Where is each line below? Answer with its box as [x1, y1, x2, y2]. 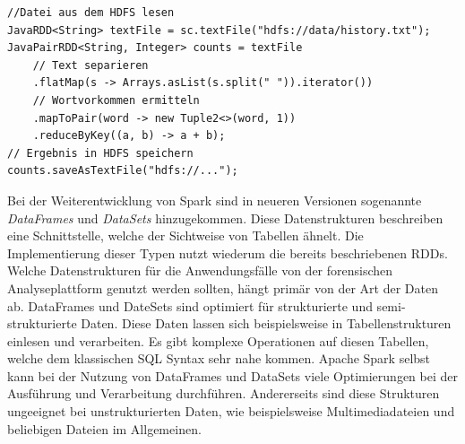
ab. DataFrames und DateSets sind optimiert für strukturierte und [7, 296, 373, 315]
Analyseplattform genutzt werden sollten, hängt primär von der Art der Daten [7, 278, 438, 297]
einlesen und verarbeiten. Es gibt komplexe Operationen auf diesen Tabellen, [7, 331, 429, 350]
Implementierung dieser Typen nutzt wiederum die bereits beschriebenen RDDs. [7, 243, 448, 262]
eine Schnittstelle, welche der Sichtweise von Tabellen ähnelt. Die [7, 226, 364, 245]
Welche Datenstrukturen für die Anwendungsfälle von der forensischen [7, 261, 393, 280]
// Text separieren [32, 58, 149, 72]
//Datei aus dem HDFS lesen [7, 6, 175, 19]
